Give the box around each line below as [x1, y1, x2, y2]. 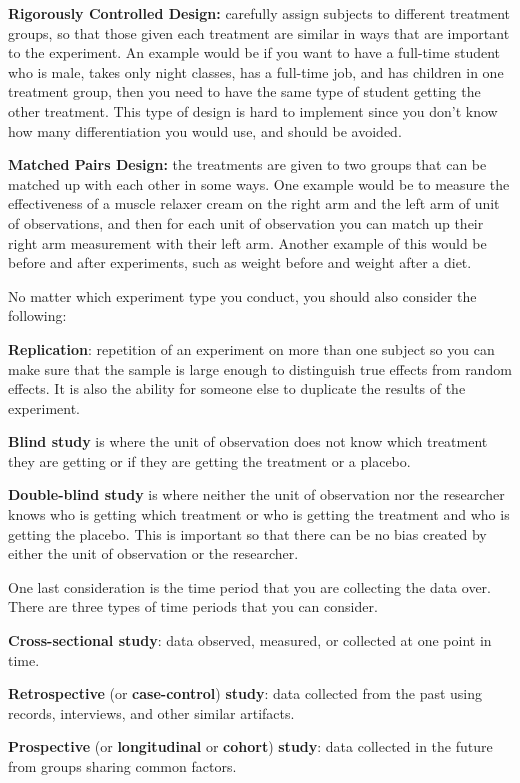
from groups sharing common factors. [8, 756, 237, 776]
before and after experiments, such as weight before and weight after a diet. [8, 252, 472, 273]
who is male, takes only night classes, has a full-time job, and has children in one [8, 61, 504, 82]
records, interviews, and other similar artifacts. [8, 702, 295, 723]
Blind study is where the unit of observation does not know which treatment [8, 431, 488, 452]
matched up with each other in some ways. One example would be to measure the [8, 173, 510, 194]
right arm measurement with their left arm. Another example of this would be [8, 232, 487, 253]
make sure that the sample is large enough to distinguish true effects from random [8, 358, 512, 379]
